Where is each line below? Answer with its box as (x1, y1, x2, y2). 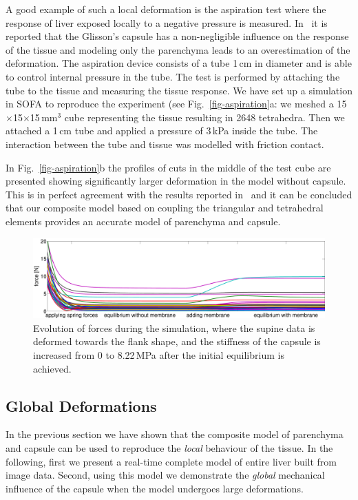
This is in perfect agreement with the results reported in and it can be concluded (6, 187, 352, 201)
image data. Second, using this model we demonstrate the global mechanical (6, 468, 325, 482)
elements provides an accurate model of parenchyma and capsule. (6, 213, 281, 228)
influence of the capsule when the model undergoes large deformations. (6, 481, 304, 495)
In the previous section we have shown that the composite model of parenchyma (6, 427, 344, 441)
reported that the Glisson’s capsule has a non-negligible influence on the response (6, 29, 349, 43)
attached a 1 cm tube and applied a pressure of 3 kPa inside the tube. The (6, 123, 318, 138)
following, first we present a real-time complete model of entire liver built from (6, 454, 337, 468)
